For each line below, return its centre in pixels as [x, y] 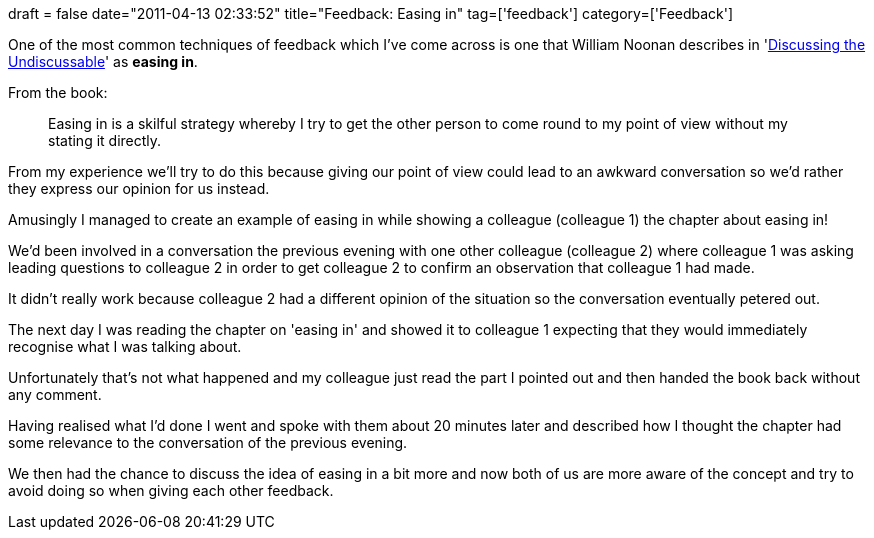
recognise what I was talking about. [125, 346]
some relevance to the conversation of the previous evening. [208, 442]
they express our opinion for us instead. [139, 188]
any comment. [55, 394]
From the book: [58, 92]
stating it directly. [105, 140]
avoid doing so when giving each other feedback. [171, 490]
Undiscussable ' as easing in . [103, 61]
